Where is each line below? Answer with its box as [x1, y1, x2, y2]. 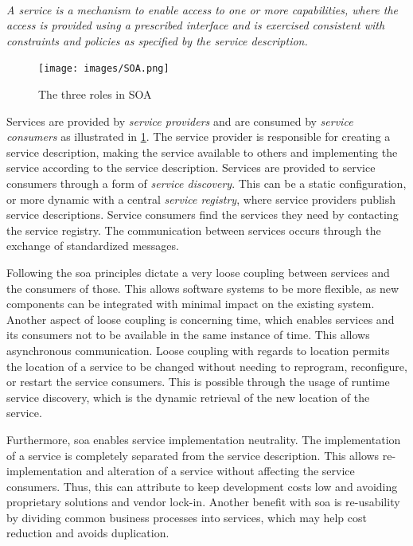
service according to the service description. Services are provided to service [6, 159, 376, 176]
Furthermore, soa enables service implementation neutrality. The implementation [6, 431, 401, 447]
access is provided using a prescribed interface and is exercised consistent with [6, 17, 385, 33]
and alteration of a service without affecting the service [85, 462, 355, 479]
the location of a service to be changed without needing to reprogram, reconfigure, [6, 357, 407, 374]
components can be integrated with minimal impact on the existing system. [6, 295, 375, 312]
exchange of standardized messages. [6, 237, 179, 254]
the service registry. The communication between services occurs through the [6, 221, 381, 238]
